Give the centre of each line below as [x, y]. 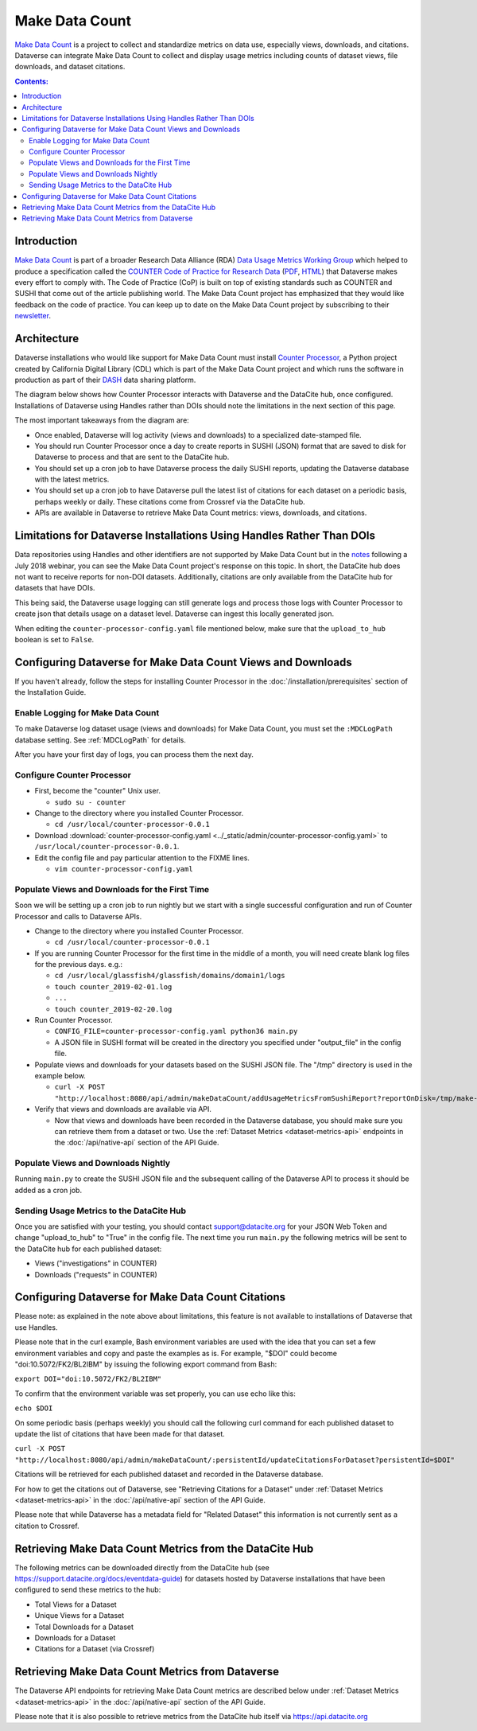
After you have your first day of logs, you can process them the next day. [134, 754]
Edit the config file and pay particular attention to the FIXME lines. [142, 858]
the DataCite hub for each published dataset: [88, 1249]
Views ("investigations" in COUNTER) [96, 1263]
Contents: [32, 81]
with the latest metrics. [72, 480]
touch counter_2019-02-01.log [113, 986]
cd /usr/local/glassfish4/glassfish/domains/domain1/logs [170, 976]
